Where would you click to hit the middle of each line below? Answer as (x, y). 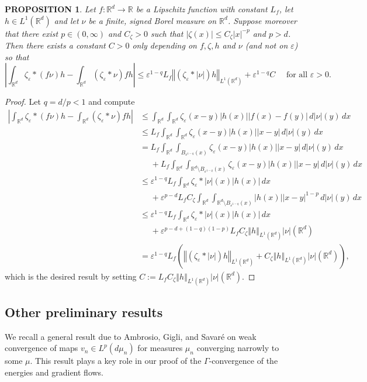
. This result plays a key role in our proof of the (116, 361)
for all (297, 75)
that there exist (32, 33)
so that (17, 56)
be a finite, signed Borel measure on (153, 20)
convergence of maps (41, 348)
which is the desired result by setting (71, 276)
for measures (160, 348)
